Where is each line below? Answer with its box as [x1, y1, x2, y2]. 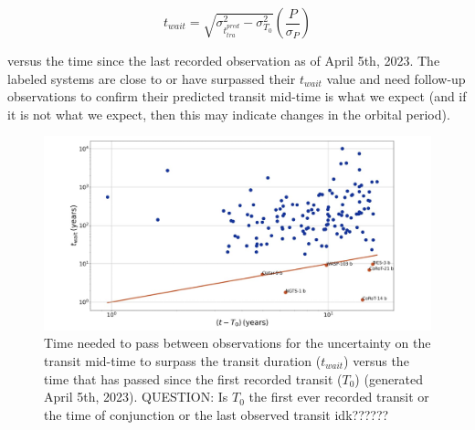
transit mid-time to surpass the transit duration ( [44, 351, 322, 370]
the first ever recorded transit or [248, 387, 429, 406]
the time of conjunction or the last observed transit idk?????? [44, 404, 389, 424]
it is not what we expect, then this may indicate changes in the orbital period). [7, 104, 450, 123]
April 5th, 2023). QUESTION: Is [44, 387, 228, 406]
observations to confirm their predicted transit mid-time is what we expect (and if [7, 87, 467, 106]
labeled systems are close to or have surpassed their [7, 68, 296, 88]
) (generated [354, 369, 424, 388]
